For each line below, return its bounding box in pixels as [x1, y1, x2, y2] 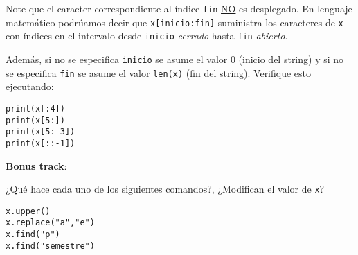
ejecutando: [6, 79, 54, 94]
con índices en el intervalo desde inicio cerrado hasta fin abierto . [6, 28, 288, 43]
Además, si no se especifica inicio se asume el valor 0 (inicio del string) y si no [6, 51, 344, 66]
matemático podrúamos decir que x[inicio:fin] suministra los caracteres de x [6, 15, 343, 29]
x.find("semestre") [6, 240, 95, 251]
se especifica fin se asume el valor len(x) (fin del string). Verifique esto [6, 65, 312, 80]
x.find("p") [6, 229, 60, 240]
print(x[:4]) [6, 103, 65, 114]
